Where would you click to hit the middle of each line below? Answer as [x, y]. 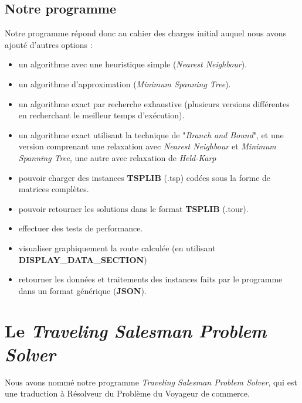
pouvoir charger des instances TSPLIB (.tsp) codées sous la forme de [145, 177]
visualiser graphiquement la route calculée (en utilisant [117, 247]
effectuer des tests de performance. [81, 228]
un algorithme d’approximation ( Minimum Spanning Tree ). [125, 83]
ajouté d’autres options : [49, 44]
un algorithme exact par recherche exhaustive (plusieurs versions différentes [154, 103]
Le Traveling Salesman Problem [136, 331]
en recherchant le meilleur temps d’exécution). [101, 115]
